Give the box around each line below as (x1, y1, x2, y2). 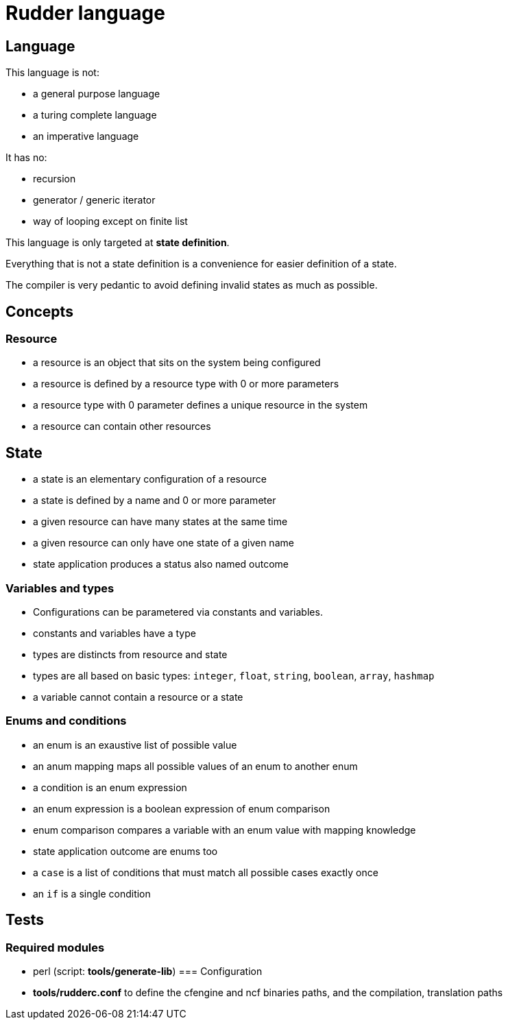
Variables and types (5, 581, 114, 595)
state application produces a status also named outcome (33, 558, 289, 570)
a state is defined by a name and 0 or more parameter (33, 494, 276, 507)
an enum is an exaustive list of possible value (33, 738, 237, 751)
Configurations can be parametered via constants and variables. (33, 605, 323, 618)
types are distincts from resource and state (33, 648, 228, 660)
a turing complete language (33, 109, 157, 121)
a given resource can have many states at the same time (33, 516, 288, 528)
